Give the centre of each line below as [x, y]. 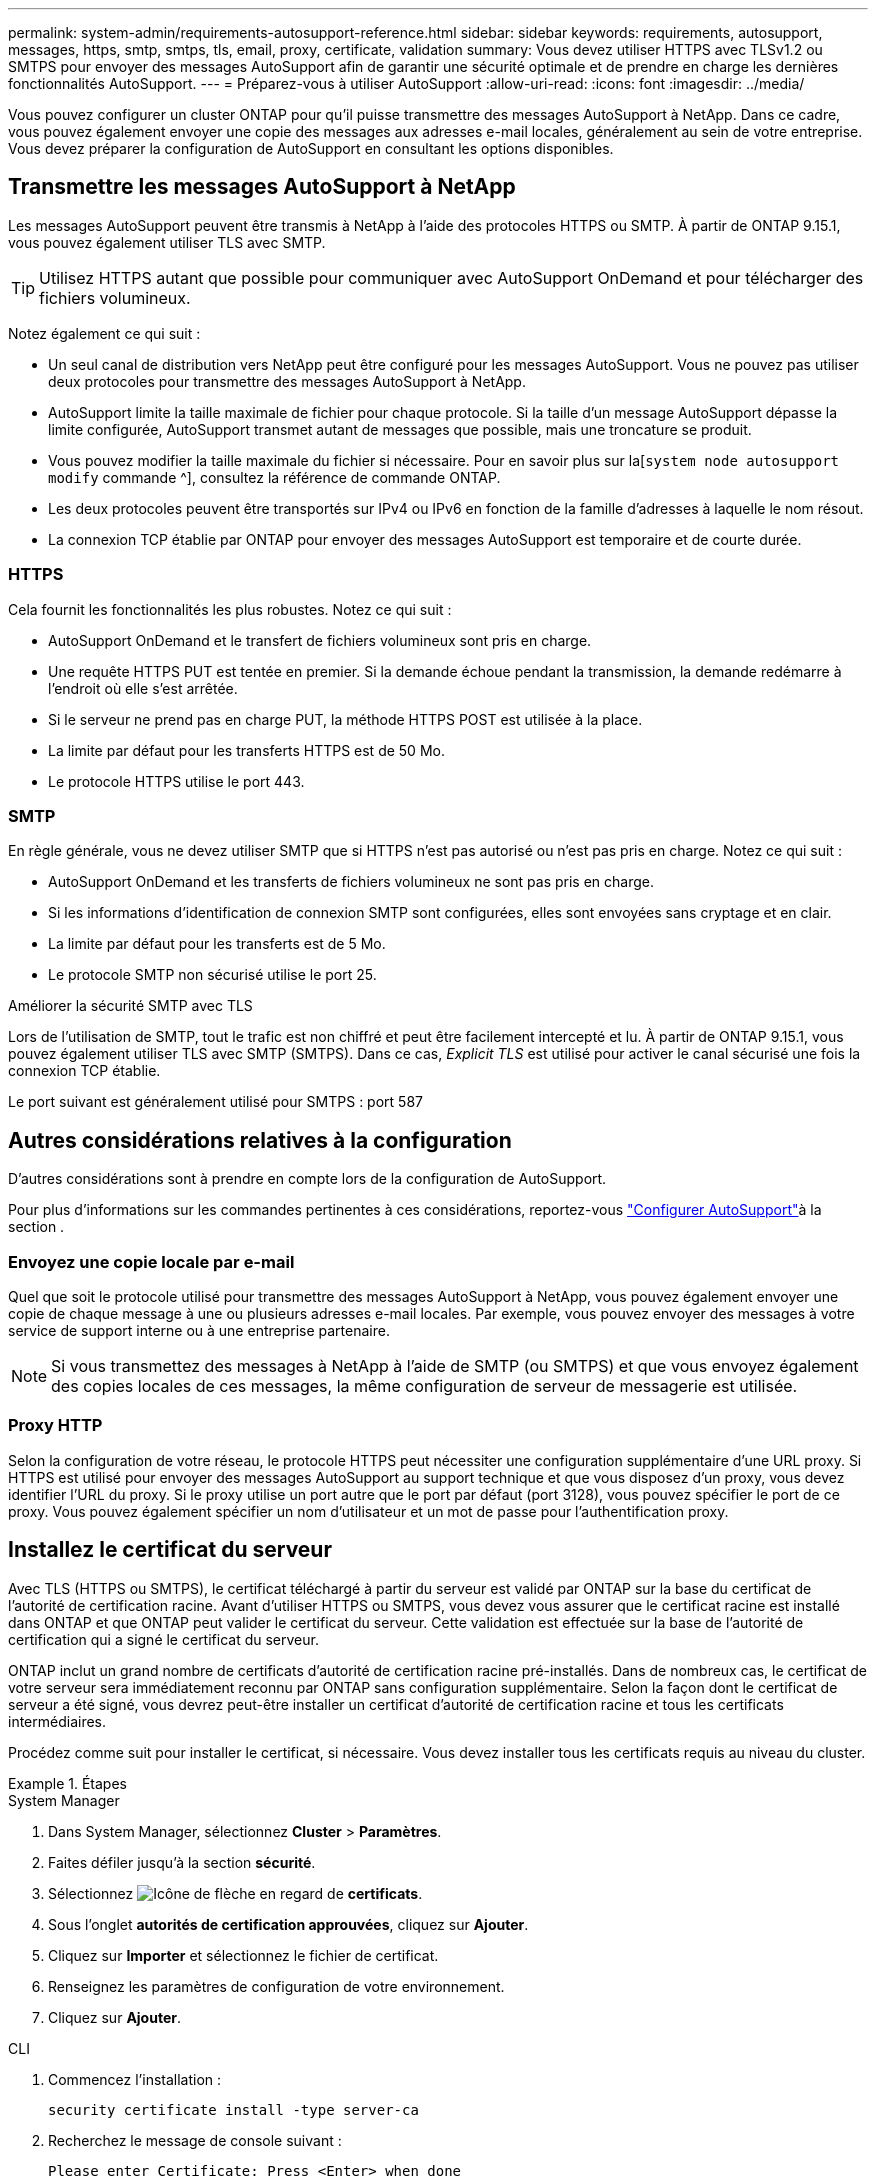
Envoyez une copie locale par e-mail [151, 1261]
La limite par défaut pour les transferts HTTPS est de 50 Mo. [246, 750]
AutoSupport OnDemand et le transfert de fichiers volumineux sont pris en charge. [320, 640]
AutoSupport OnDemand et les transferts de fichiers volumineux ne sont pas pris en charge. [351, 882]
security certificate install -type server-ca [233, 2109]
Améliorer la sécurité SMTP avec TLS [130, 1006]
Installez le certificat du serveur [170, 1550]
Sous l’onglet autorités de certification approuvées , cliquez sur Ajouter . [288, 1924]
